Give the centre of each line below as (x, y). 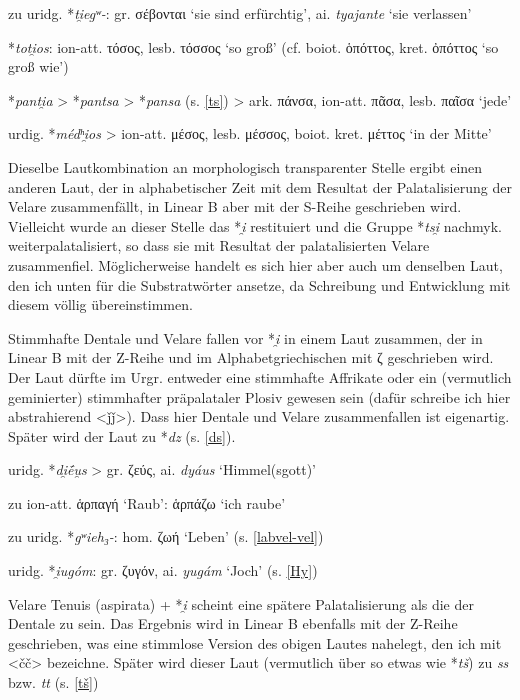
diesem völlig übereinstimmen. (100, 304)
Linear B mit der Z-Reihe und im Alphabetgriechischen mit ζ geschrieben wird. (251, 357)
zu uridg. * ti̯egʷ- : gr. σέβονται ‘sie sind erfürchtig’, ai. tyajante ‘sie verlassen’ (240, 13)
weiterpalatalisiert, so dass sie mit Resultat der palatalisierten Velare (219, 245)
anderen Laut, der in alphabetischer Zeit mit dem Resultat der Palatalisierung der (260, 186)
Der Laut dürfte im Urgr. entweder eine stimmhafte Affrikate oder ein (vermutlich (260, 376)
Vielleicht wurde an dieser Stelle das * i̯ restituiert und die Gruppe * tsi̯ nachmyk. (255, 225)
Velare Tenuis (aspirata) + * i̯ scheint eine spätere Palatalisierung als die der (241, 603)
